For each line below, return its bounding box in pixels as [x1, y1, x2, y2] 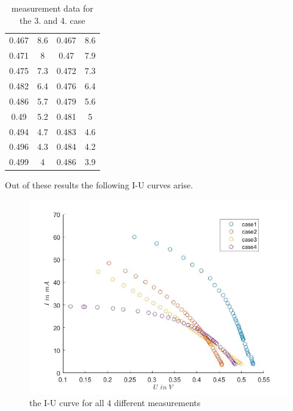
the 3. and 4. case [20, 13, 85, 26]
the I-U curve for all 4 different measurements [29, 396, 201, 409]
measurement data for [11, 2, 93, 14]
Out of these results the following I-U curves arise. [5, 179, 194, 191]
